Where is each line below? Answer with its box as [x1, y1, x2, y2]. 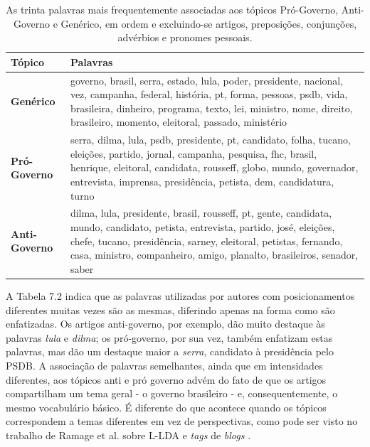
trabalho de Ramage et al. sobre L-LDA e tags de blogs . [6, 427, 251, 442]
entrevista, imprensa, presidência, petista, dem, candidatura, [70, 174, 334, 189]
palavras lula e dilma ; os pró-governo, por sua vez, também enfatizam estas [6, 330, 333, 345]
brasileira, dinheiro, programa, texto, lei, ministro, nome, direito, [70, 100, 353, 115]
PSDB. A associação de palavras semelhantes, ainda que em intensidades [6, 357, 323, 372]
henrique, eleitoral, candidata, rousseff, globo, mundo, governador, [70, 160, 359, 175]
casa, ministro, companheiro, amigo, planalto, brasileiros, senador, [70, 247, 359, 262]
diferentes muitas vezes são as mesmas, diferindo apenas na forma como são [6, 302, 335, 317]
